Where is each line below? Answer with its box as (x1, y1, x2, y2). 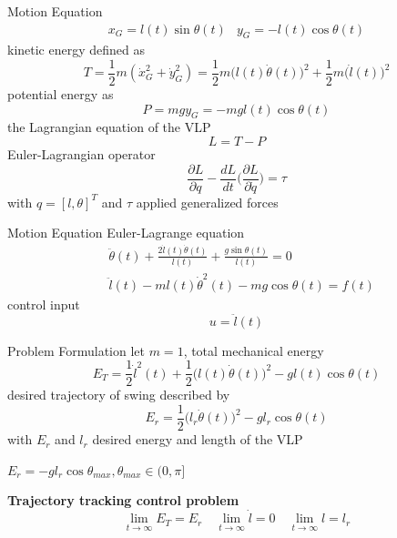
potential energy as (7, 85, 114, 104)
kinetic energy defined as (7, 40, 146, 59)
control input (7, 294, 80, 313)
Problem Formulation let (7, 340, 145, 360)
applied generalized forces (136, 192, 279, 211)
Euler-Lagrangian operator (7, 145, 156, 164)
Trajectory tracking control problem (7, 491, 239, 510)
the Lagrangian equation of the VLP (7, 117, 211, 137)
